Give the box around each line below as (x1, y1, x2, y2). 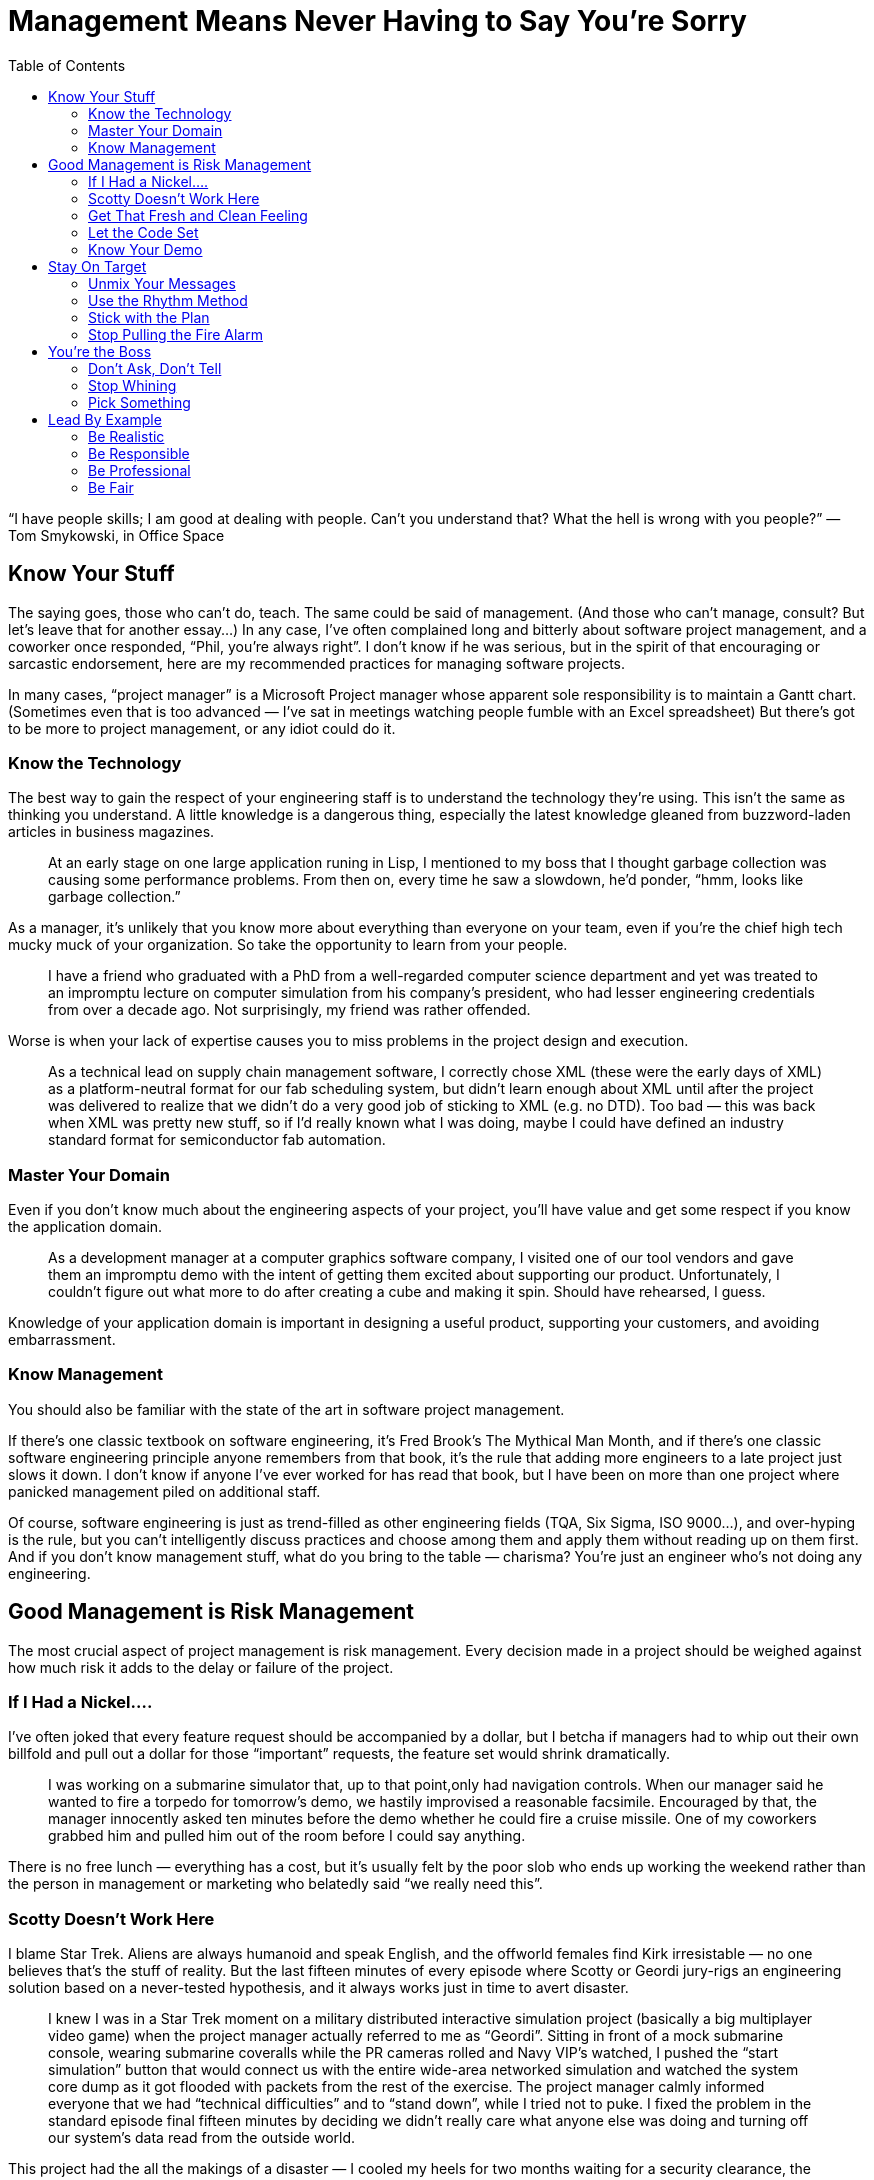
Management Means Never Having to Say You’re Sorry (8, 4, 747, 38)
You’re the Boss (48, 342, 152, 360)
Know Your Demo (88, 240, 203, 258)
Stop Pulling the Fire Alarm (88, 325, 263, 343)
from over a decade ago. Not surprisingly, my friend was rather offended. (48, 1001, 531, 1019)
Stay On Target (48, 257, 147, 275)
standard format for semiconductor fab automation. (48, 1131, 386, 1149)
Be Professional (88, 461, 191, 479)
